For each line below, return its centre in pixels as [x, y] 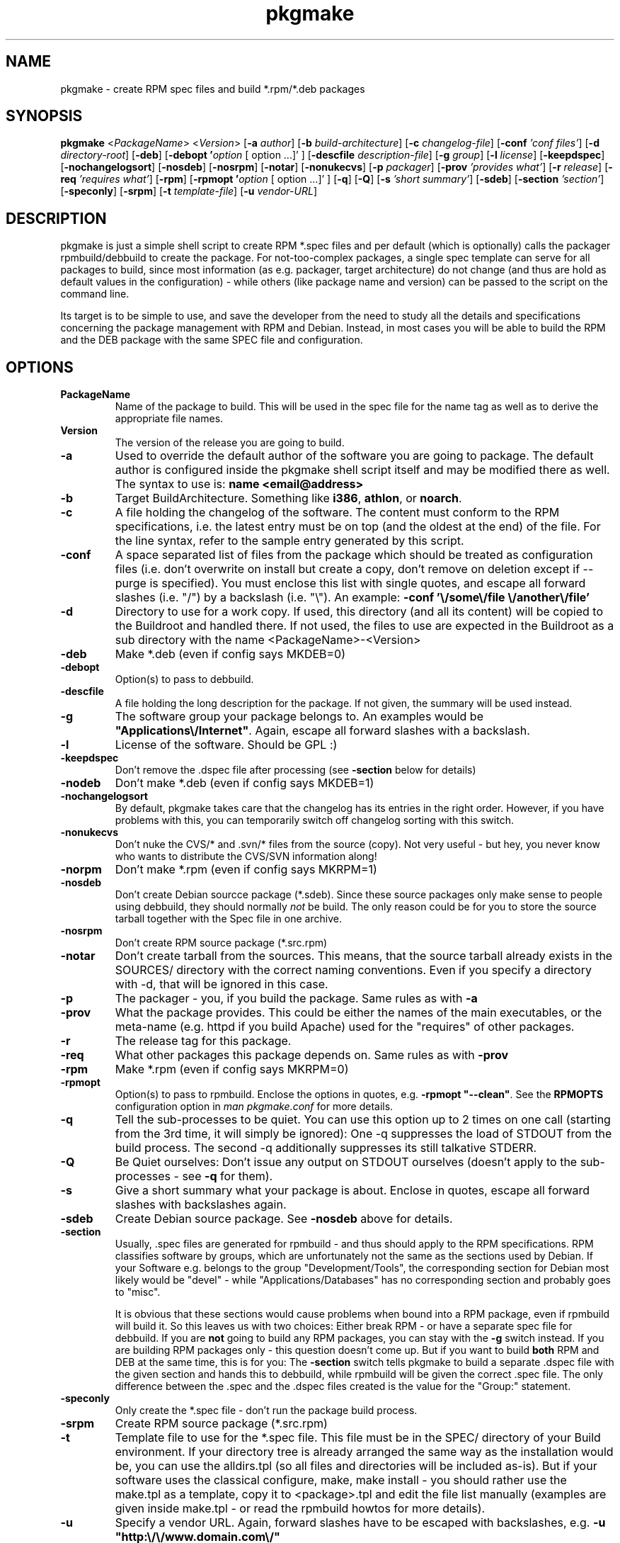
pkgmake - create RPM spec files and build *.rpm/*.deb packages [213, 89]
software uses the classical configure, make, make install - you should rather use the [341, 1480]
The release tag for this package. [203, 1041]
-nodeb [81, 783]
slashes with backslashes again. [201, 1205]
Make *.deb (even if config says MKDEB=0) [230, 654]
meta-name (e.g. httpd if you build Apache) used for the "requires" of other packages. [345, 1027]
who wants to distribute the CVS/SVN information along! [246, 857]
